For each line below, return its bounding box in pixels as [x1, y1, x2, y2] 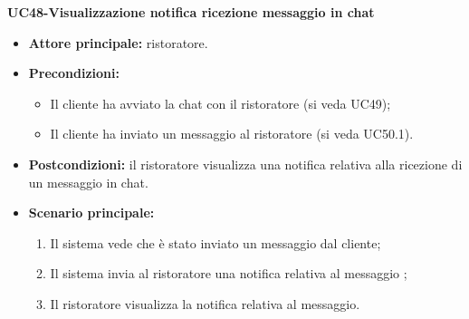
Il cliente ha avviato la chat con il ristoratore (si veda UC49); [50, 93, 391, 112]
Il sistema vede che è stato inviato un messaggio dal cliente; [50, 233, 381, 252]
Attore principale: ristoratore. [28, 33, 208, 52]
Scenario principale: [28, 203, 155, 222]
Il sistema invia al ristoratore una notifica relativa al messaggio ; [50, 264, 407, 283]
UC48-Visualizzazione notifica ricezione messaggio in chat [7, 3, 375, 21]
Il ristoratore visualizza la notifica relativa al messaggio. [50, 294, 360, 313]
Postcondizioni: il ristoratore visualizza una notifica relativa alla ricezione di [28, 154, 463, 173]
